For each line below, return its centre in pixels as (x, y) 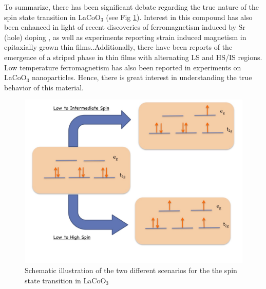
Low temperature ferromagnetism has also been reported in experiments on (123, 67)
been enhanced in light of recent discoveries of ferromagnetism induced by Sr (125, 27)
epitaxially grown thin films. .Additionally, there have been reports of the (118, 47)
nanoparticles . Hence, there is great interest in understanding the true (142, 77)
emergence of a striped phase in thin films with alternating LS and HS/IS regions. (133, 57)
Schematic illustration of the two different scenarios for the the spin (131, 270)
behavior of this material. (44, 87)
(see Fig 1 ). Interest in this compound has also (179, 17)
